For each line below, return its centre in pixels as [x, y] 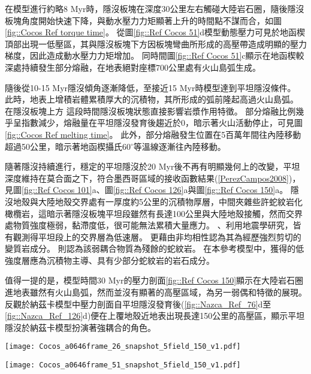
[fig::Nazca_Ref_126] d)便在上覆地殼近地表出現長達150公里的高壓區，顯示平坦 [155, 316]
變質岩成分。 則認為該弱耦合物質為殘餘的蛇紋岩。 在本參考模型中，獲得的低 [155, 248]
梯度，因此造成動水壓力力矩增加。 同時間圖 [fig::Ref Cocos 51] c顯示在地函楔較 [155, 55]
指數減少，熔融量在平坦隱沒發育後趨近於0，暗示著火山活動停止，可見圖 [162, 123]
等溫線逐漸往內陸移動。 [179, 146]
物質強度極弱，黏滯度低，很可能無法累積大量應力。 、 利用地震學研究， [153, 225]
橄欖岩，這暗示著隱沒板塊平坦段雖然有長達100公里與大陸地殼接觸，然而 [145, 213]
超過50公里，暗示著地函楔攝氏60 [68, 146]
